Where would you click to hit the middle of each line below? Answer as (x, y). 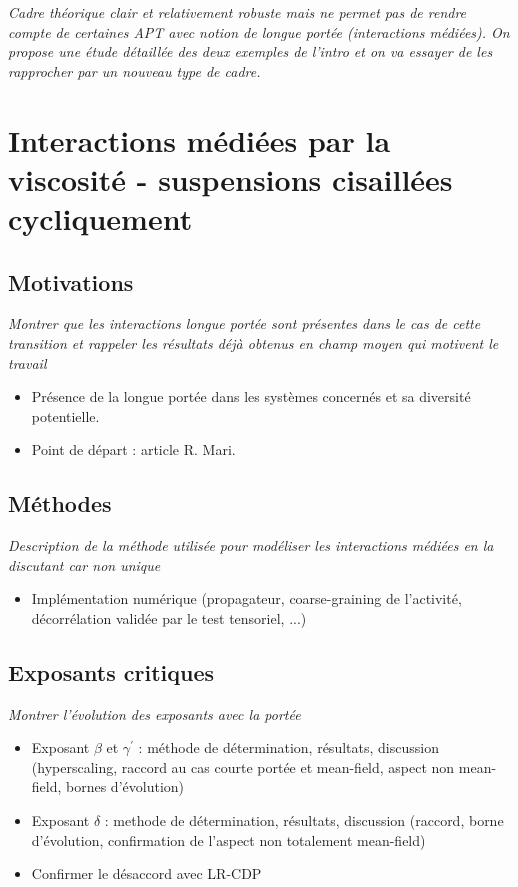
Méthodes (60, 503)
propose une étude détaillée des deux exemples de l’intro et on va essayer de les (250, 51)
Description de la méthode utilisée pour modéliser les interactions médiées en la (251, 545)
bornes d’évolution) (125, 786)
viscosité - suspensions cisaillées (230, 178)
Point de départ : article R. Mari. (133, 449)
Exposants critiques (111, 671)
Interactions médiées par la (199, 139)
